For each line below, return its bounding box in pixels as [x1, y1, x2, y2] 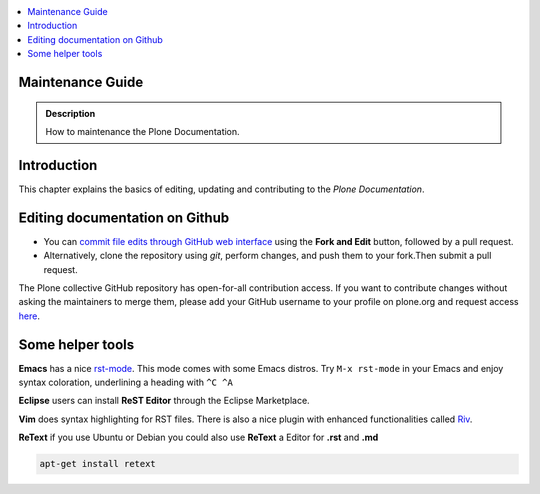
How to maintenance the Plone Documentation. [45, 125, 240, 137]
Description [45, 107, 96, 119]
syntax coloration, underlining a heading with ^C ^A [18, 376, 234, 389]
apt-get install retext [39, 458, 157, 470]
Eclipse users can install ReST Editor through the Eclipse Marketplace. [18, 395, 310, 407]
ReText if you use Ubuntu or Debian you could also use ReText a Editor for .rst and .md [18, 431, 379, 444]
